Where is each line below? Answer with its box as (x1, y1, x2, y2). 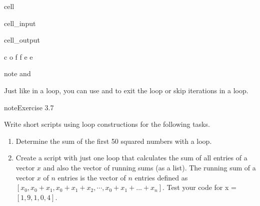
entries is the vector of (57, 172, 126, 182)
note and (4, 68, 31, 79)
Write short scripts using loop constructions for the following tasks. (4, 119, 210, 129)
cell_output (4, 35, 40, 45)
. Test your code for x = (162, 182, 236, 192)
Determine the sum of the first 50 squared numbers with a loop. (15, 135, 212, 146)
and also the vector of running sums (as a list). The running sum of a (43, 162, 256, 172)
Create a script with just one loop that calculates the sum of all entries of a (15, 152, 247, 163)
